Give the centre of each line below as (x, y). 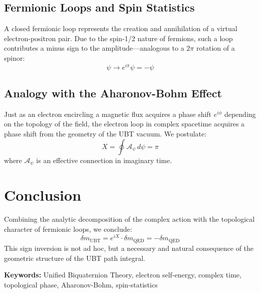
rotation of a (216, 48)
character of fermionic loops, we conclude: (68, 229)
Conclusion (43, 195)
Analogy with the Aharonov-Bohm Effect (113, 93)
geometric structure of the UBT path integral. (75, 258)
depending (240, 114)
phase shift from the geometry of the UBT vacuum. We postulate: (105, 134)
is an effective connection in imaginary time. (104, 160)
